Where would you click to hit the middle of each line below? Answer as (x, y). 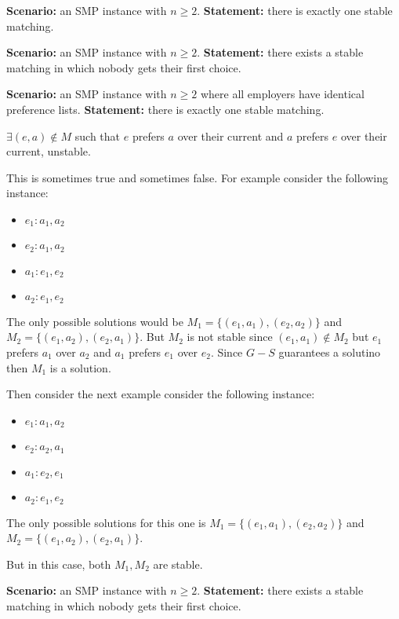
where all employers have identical (282, 94)
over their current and (230, 136)
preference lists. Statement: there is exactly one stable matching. (165, 109)
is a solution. (80, 367)
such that (98, 136)
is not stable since (230, 337)
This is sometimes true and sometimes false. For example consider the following (197, 177)
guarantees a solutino (330, 352)
